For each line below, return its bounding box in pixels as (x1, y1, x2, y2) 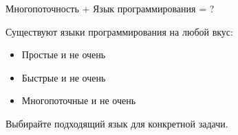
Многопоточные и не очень (21, 93, 136, 108)
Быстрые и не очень (21, 70, 106, 84)
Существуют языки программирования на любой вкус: (6, 24, 233, 38)
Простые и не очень (21, 47, 106, 62)
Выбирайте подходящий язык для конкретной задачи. (6, 116, 228, 130)
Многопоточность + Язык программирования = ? (6, 1, 215, 15)
